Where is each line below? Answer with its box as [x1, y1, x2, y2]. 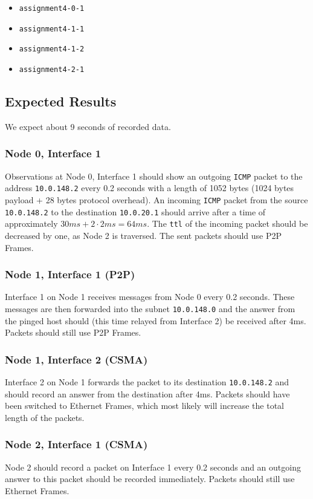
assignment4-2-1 [19, 65, 85, 74]
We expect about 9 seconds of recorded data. [5, 120, 171, 132]
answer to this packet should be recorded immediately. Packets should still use [5, 472, 295, 485]
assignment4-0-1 [19, 4, 85, 13]
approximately [5, 217, 58, 230]
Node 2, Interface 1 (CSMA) [5, 437, 148, 452]
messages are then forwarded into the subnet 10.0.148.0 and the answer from [5, 302, 295, 315]
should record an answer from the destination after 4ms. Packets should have [5, 387, 290, 400]
